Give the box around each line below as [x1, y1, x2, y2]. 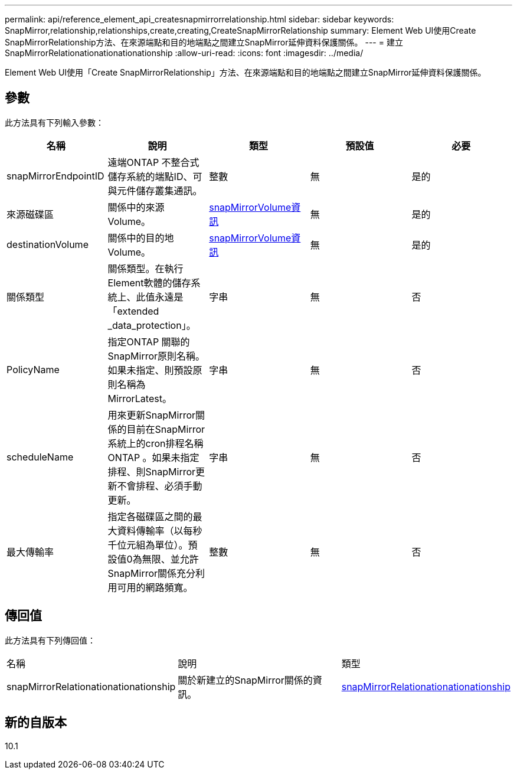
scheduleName [6, 450, 74, 463]
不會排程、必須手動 [117, 479, 202, 492]
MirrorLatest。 [107, 392, 172, 404]
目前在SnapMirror [126, 423, 205, 435]
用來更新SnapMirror [107, 409, 196, 421]
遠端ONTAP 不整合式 [107, 156, 199, 168]
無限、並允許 [142, 553, 199, 565]
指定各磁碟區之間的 [107, 510, 193, 522]
